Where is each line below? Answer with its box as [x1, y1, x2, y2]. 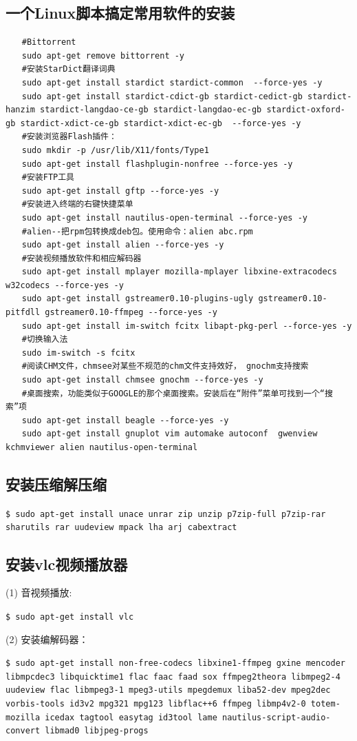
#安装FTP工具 [21, 172, 74, 183]
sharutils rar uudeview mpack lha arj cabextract [6, 522, 237, 533]
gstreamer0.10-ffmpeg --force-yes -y [45, 307, 217, 318]
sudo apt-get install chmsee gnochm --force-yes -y [21, 375, 263, 385]
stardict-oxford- [266, 105, 345, 115]
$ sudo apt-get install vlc [6, 611, 134, 622]
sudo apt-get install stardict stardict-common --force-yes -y [21, 77, 323, 88]
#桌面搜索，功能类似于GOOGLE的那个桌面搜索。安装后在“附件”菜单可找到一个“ [21, 388, 325, 398]
